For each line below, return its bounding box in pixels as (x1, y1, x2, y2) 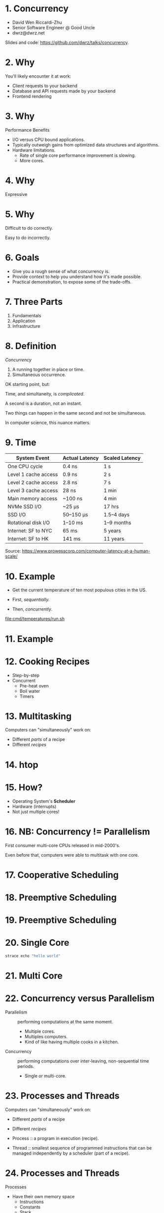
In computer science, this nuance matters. (5, 419, 91, 426)
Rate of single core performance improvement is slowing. (19, 152, 136, 158)
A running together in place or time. (12, 366, 85, 372)
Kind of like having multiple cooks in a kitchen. (24, 1039, 119, 1045)
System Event (16, 455, 50, 462)
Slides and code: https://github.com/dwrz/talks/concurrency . (5, 39, 129, 45)
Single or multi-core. (24, 1073, 66, 1079)
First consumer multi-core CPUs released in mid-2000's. (5, 842, 121, 848)
